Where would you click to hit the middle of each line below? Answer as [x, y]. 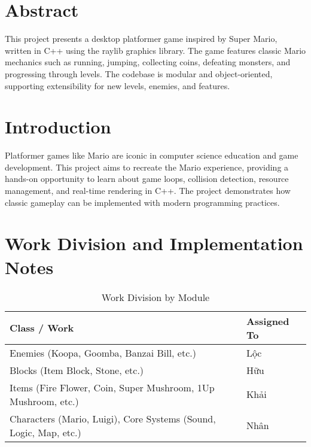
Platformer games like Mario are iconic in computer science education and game [152, 155]
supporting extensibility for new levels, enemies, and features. [118, 85]
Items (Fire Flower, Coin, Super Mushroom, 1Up [112, 387]
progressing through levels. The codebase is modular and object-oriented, [139, 73]
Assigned [268, 321]
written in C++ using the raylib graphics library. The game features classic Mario [155, 50]
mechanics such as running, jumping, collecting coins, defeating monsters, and [148, 62]
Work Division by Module [155, 297]
